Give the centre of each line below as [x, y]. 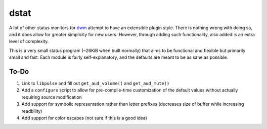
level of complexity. [29, 42]
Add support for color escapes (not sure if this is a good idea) [85, 118]
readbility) [32, 111]
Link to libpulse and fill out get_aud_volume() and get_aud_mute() [95, 84]
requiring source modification [52, 97]
